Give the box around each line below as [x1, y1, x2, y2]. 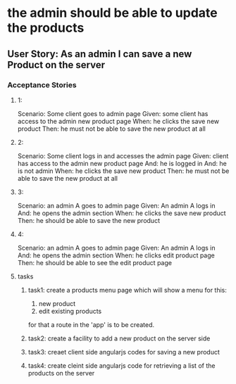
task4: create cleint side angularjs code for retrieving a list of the [27, 361, 216, 370]
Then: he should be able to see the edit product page [17, 258, 173, 267]
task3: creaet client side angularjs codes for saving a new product [27, 347, 221, 356]
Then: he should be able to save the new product [17, 216, 161, 224]
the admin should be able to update [7, 5, 218, 21]
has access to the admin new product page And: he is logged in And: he [17, 159, 227, 167]
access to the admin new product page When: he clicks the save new [17, 117, 220, 125]
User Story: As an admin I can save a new [7, 48, 192, 60]
